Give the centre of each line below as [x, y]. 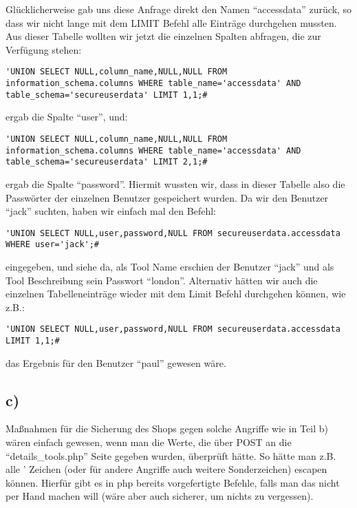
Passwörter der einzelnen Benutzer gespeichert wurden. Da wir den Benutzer [167, 197]
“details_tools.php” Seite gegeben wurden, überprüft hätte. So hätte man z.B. [171, 455]
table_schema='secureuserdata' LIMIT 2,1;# [107, 162]
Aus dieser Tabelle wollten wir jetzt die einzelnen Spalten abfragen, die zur [163, 36]
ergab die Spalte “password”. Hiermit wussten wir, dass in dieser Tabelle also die [175, 183]
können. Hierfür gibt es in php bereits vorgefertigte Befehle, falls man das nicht [173, 482]
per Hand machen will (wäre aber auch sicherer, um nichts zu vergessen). [160, 496]
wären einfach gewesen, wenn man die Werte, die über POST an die [149, 442]
